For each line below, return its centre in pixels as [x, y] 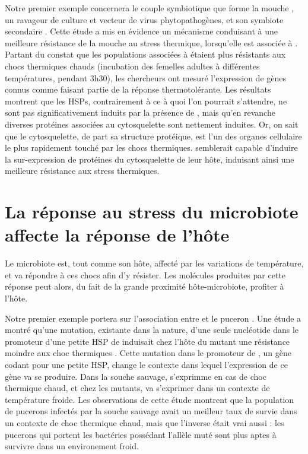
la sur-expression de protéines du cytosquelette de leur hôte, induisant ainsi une [150, 159]
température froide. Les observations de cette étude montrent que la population [150, 399]
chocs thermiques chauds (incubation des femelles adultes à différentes [132, 66]
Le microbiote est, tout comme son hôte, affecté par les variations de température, [154, 263]
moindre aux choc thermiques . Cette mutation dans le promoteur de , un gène [148, 353]
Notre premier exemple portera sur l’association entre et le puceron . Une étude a [153, 318]
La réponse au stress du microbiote [152, 212]
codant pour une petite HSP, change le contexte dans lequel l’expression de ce [146, 364]
